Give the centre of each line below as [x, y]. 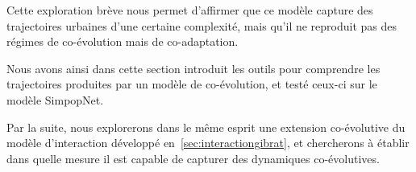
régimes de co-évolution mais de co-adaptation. [123, 41]
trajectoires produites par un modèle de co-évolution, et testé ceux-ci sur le [192, 84]
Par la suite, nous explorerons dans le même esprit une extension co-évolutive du [206, 127]
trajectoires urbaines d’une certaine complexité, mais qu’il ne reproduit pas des [202, 25]
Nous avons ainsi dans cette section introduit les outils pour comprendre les [193, 68]
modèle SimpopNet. [55, 99]
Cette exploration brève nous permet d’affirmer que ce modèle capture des [190, 10]
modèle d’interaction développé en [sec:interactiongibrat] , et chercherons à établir [208, 143]
